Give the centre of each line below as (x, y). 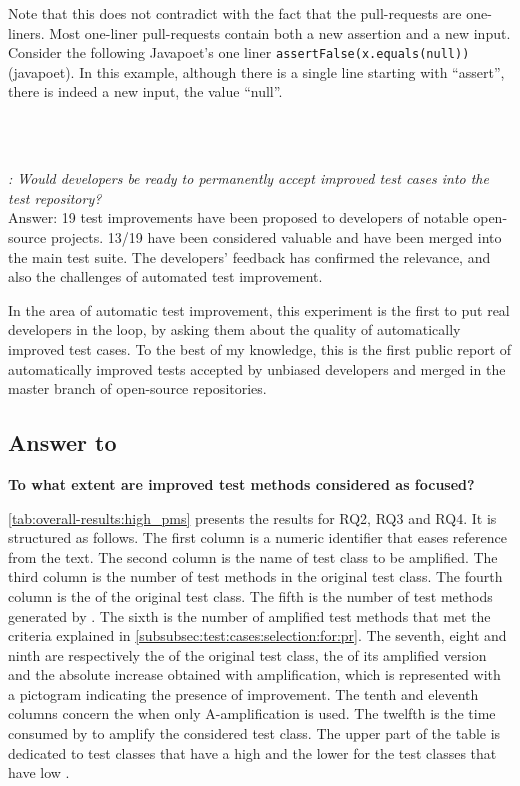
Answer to (62, 442)
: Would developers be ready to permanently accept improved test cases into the (248, 178)
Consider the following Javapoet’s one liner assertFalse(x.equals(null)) (239, 52)
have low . (39, 772)
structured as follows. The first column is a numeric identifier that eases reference (257, 537)
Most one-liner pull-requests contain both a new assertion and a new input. (280, 32)
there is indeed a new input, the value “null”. (145, 91)
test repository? (55, 197)
